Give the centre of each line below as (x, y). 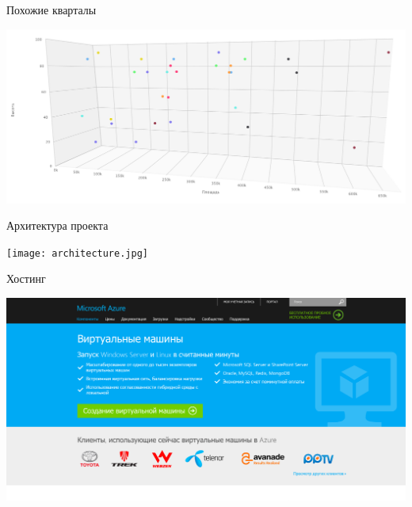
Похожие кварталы (51, 10)
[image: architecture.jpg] (77, 253)
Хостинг (26, 278)
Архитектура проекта (57, 225)
